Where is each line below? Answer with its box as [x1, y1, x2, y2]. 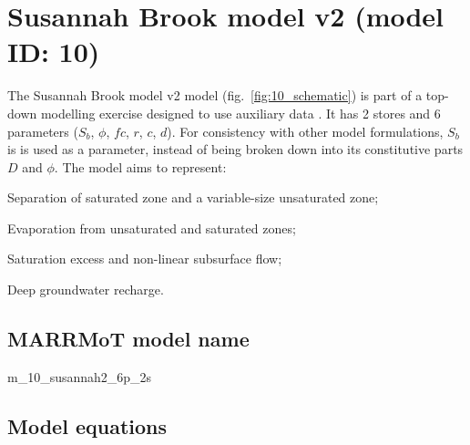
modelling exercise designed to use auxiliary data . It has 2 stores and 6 [40, 103, 441, 122]
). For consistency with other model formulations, [167, 121, 444, 140]
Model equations [7, 411, 167, 440]
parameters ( [7, 121, 78, 140]
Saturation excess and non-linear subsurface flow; [7, 249, 282, 268]
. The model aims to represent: [54, 157, 227, 176]
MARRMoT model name [7, 325, 250, 353]
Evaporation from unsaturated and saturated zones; [7, 218, 296, 237]
